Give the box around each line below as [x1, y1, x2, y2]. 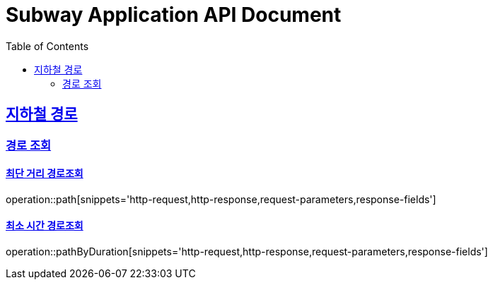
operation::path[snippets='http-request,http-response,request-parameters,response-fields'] [6, 193, 436, 205]
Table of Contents [6, 40, 89, 52]
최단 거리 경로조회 [6, 167, 83, 180]
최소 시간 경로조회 [6, 219, 83, 232]
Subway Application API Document [6, 3, 342, 27]
